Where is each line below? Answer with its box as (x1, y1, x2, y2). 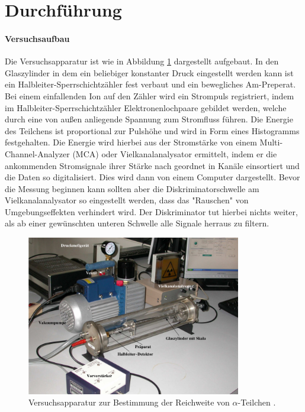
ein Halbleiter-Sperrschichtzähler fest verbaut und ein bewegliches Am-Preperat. (5, 78, 296, 90)
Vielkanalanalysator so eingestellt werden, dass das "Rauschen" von (5, 194, 249, 206)
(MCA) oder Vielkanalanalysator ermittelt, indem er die (72, 147, 277, 160)
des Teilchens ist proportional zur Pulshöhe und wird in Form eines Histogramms (5, 124, 300, 137)
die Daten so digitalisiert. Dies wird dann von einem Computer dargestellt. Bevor (5, 171, 300, 183)
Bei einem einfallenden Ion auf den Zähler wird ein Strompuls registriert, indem (5, 89, 294, 102)
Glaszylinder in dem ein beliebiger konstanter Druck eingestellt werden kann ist (5, 66, 294, 79)
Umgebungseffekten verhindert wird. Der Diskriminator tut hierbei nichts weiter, (5, 205, 298, 218)
